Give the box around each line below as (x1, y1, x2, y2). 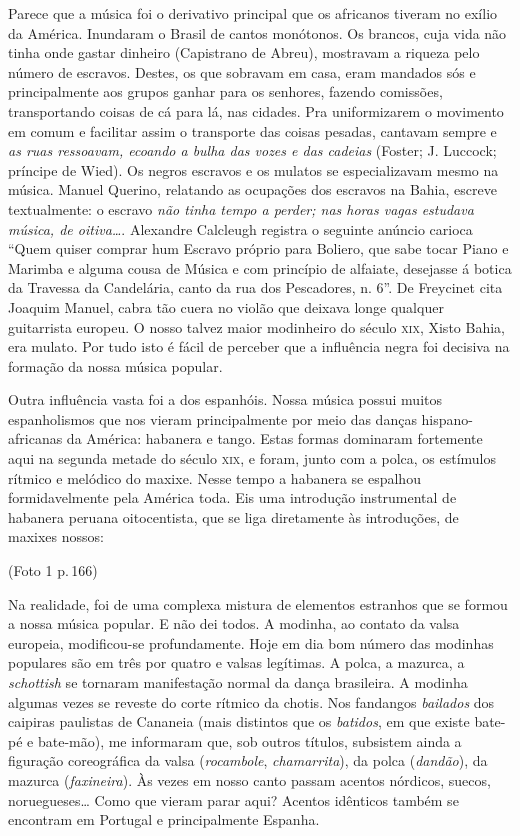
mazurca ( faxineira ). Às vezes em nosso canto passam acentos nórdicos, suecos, (8, 769, 491, 790)
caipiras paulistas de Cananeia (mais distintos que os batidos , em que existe (8, 711, 470, 732)
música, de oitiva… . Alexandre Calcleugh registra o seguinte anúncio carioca (8, 218, 473, 239)
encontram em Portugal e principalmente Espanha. (8, 809, 320, 830)
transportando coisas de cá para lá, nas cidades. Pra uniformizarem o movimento (8, 100, 504, 121)
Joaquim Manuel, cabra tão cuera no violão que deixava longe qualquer (8, 296, 444, 317)
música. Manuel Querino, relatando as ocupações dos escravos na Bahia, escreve (8, 179, 497, 200)
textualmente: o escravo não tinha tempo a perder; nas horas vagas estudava (8, 198, 474, 219)
